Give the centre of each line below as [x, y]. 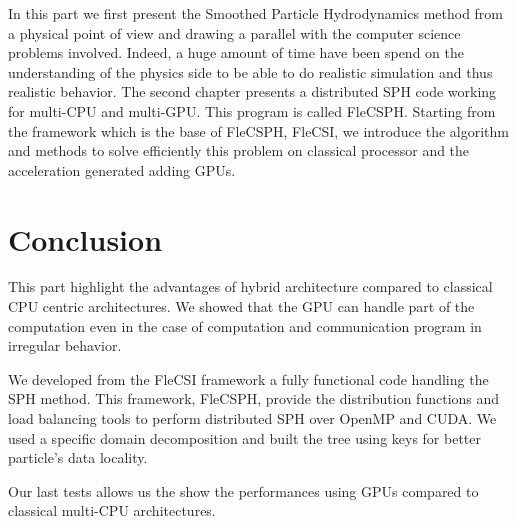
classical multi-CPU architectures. [112, 510]
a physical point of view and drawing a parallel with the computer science [234, 32]
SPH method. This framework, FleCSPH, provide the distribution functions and [254, 398]
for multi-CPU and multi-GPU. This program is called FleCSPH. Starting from [252, 110]
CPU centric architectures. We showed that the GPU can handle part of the [241, 306]
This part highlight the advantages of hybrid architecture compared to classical [250, 286]
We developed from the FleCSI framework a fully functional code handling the [248, 378]
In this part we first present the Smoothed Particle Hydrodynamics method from [256, 13]
